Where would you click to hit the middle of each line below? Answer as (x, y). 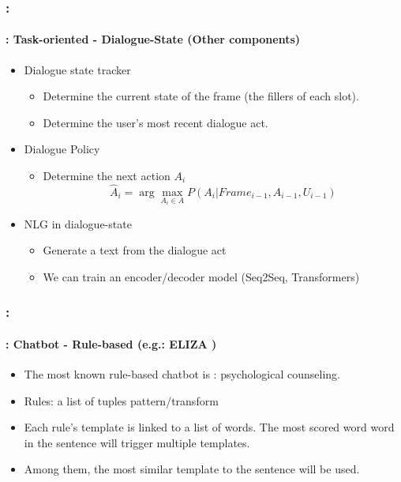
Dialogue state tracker (77, 69)
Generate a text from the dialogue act (135, 250)
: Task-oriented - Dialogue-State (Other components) (153, 39)
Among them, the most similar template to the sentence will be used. (192, 469)
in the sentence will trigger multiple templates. (137, 442)
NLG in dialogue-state (78, 223)
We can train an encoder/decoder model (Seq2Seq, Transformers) (201, 276)
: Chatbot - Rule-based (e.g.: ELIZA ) (111, 343)
